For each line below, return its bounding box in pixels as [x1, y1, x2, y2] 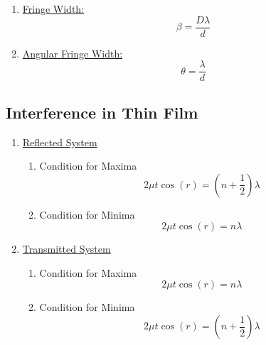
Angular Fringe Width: [22, 45, 123, 60]
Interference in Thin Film [6, 101, 198, 123]
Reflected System [22, 134, 97, 149]
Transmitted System [22, 241, 111, 256]
